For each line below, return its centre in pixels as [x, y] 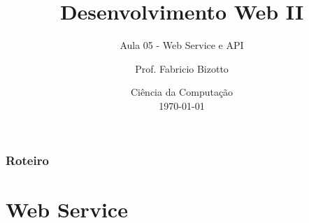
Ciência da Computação [182, 92]
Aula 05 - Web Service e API [182, 45]
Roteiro [27, 160]
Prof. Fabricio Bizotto [182, 68]
